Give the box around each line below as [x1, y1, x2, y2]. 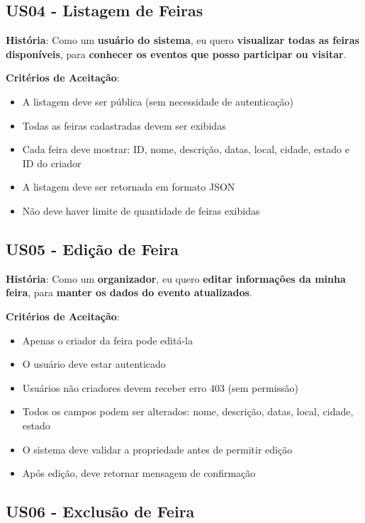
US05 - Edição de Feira [6, 237, 179, 259]
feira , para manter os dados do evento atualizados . [6, 285, 252, 300]
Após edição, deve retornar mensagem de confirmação [22, 466, 256, 480]
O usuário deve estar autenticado [22, 356, 166, 371]
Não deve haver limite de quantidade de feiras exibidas [22, 203, 260, 218]
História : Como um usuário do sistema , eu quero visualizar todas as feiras [6, 33, 359, 47]
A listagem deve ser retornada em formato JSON [22, 179, 235, 194]
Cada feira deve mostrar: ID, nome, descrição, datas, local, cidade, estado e [22, 142, 349, 157]
